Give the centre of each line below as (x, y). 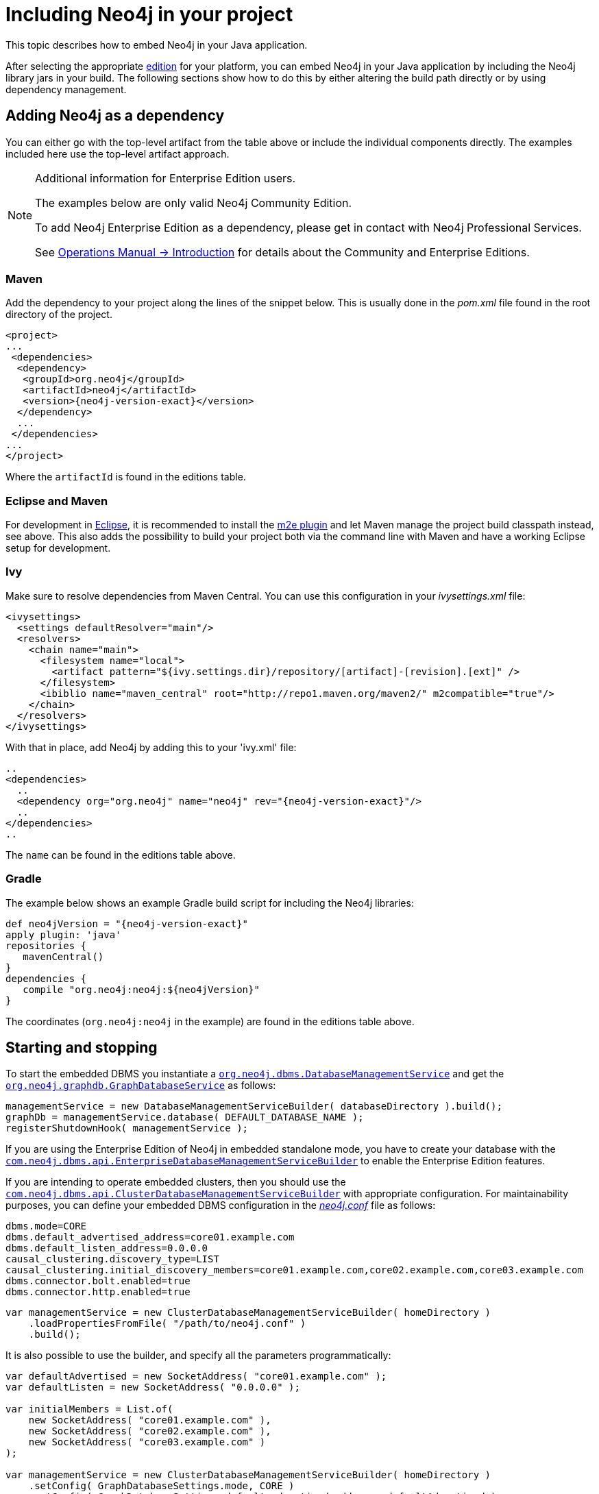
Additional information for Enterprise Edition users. (166, 178)
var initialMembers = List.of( (89, 1409)
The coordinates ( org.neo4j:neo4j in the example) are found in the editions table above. (210, 1021)
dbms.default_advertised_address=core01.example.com (150, 1237)
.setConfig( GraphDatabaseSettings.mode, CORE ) (161, 1486)
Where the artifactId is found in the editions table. (126, 477)
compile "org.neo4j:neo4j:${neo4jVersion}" (141, 989)
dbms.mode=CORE (46, 1226)
